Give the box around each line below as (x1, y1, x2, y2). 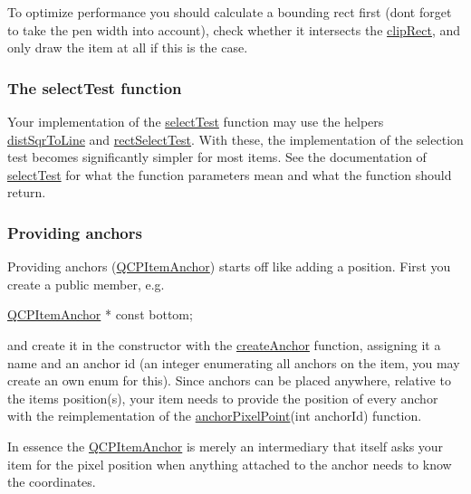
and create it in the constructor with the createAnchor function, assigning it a (7, 335, 441, 354)
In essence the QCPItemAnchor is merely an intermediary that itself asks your (7, 436, 444, 455)
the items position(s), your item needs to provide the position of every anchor (7, 388, 438, 407)
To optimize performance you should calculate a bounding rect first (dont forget (7, 3, 452, 21)
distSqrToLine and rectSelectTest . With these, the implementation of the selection (7, 129, 464, 148)
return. (7, 183, 46, 202)
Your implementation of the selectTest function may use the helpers (7, 112, 384, 130)
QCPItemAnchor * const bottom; (7, 305, 193, 324)
